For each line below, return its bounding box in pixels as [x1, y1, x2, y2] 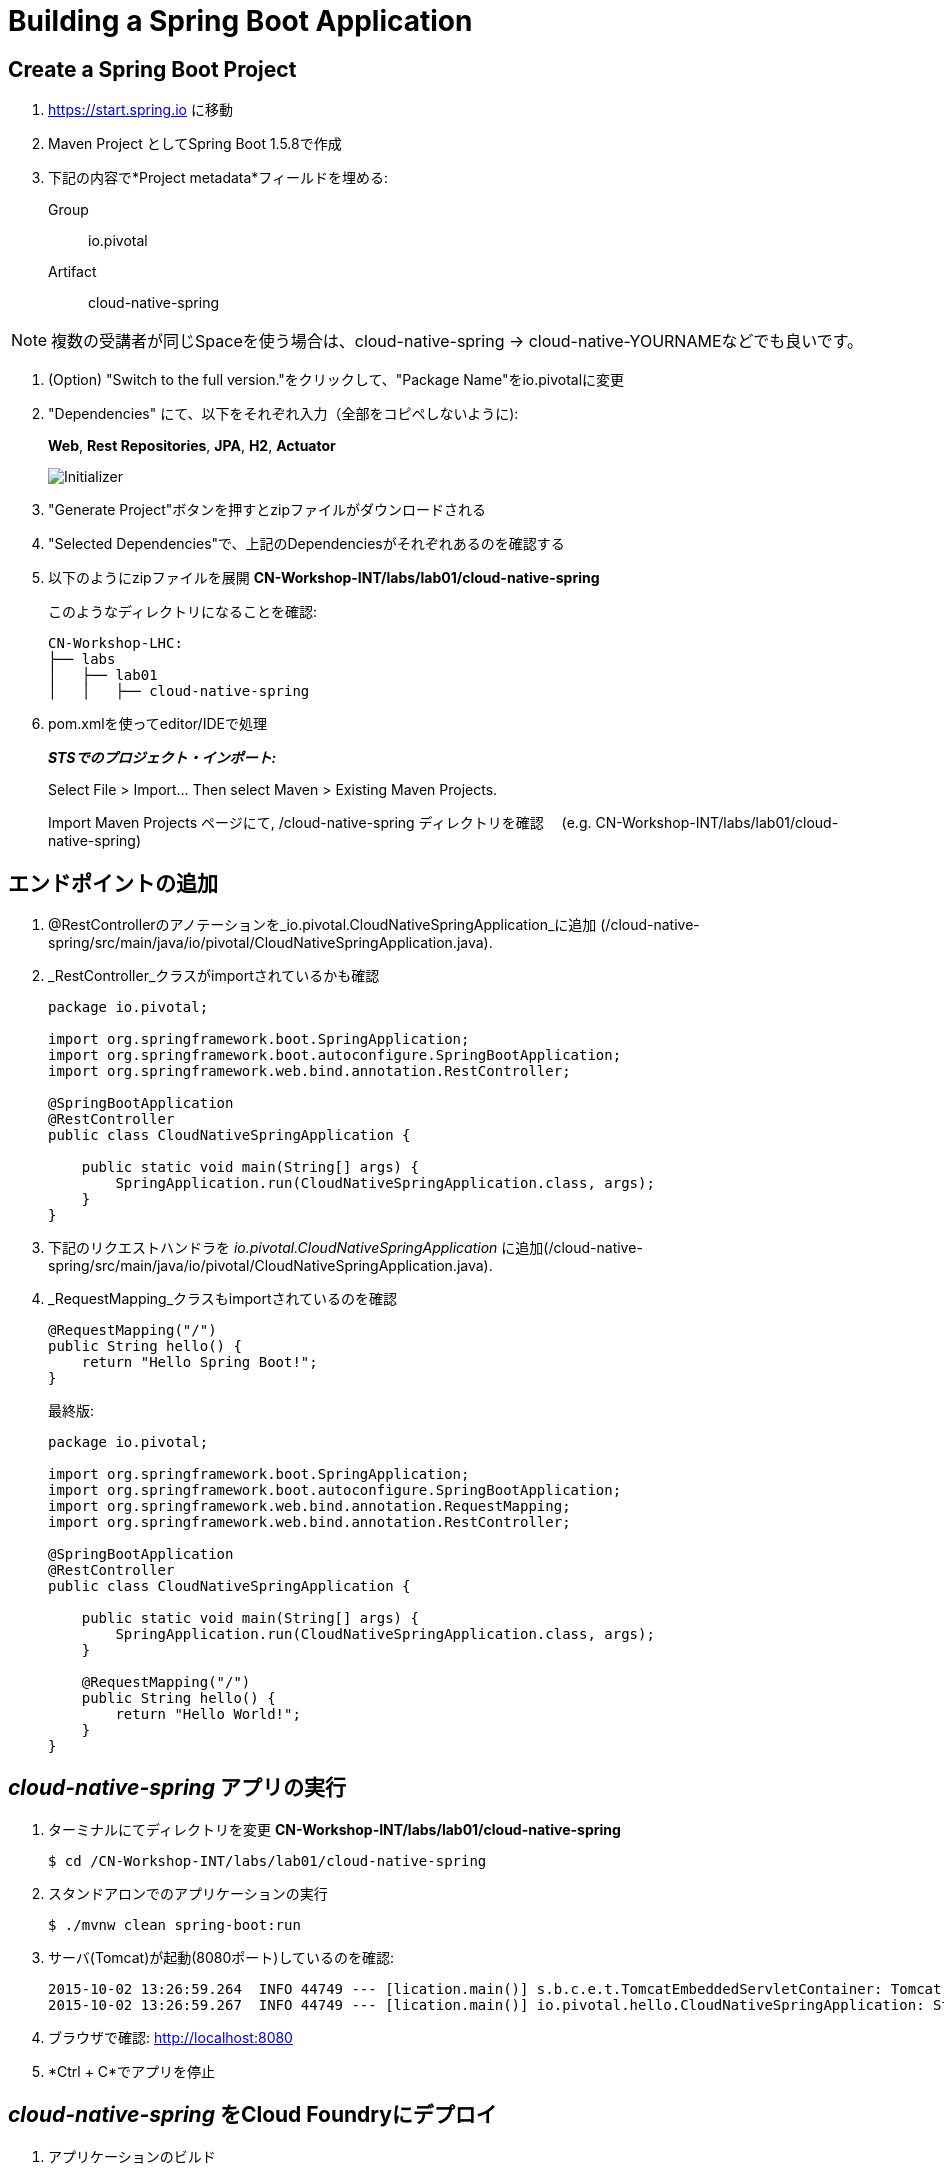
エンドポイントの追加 [8, 870, 218, 896]
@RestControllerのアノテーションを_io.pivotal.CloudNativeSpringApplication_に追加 [48, 916, 597, 934]
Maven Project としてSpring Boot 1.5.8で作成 [48, 135, 342, 153]
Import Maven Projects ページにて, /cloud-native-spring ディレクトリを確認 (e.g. [48, 814, 592, 832]
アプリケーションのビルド [48, 2147, 216, 2165]
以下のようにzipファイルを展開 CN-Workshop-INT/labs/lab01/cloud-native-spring [48, 569, 600, 587]
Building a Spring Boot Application [8, 4, 473, 38]
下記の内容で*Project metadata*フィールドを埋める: [48, 169, 389, 187]
